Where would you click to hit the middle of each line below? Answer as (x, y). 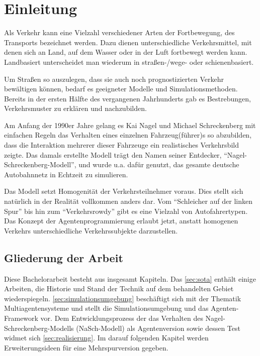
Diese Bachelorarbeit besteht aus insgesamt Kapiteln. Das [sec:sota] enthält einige (130, 278)
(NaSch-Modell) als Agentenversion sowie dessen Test (158, 328)
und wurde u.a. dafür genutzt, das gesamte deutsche (159, 164)
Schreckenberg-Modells (39, 328)
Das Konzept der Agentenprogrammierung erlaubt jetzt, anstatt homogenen (121, 221)
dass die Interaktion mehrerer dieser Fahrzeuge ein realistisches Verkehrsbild (121, 145)
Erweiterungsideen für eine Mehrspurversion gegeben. (86, 347)
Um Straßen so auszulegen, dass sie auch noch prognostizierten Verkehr (114, 79)
